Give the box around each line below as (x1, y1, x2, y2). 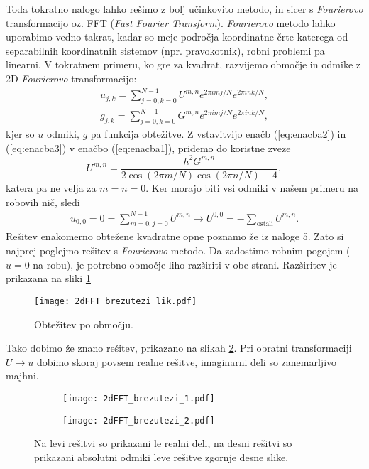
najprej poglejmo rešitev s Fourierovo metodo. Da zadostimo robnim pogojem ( (6, 243, 351, 258)
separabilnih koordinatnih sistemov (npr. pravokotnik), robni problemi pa (6, 43, 325, 58)
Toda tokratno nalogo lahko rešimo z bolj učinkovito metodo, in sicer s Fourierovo (6, 1, 363, 16)
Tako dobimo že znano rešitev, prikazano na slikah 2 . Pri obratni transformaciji (6, 340, 352, 355)
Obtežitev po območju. (34, 316, 134, 331)
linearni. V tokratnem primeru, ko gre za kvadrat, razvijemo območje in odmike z (6, 57, 360, 72)
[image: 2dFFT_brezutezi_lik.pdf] (34, 296, 197, 306)
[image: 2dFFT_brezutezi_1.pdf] (62, 393, 215, 404)
